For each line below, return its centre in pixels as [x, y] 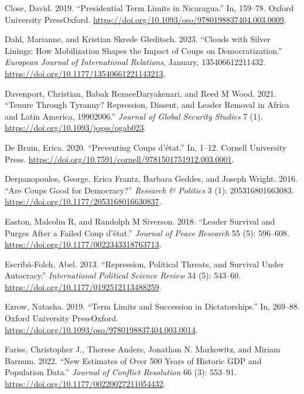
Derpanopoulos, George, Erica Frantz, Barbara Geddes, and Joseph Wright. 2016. [151, 179]
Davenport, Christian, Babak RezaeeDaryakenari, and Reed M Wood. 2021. [141, 93]
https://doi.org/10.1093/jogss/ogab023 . [76, 128]
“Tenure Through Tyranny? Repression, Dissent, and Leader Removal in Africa [147, 105]
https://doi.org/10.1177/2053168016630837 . [83, 201]
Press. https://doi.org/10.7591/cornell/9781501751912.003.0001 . [119, 159]
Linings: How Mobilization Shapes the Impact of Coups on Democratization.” [144, 50]
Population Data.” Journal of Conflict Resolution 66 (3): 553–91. [121, 372]
